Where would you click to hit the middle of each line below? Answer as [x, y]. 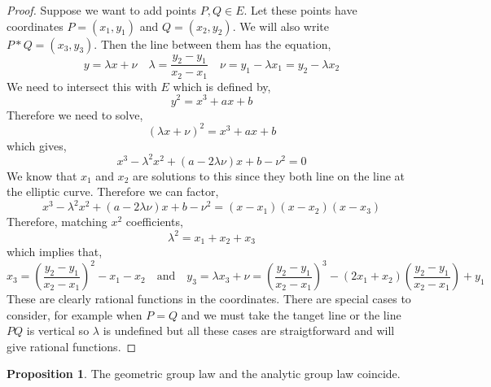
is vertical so [58, 330]
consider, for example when [75, 314]
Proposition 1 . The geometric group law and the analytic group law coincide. [204, 374]
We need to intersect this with [82, 86]
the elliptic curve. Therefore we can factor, [113, 191]
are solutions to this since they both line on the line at [268, 175]
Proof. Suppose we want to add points [102, 10]
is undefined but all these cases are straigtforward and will [249, 330]
